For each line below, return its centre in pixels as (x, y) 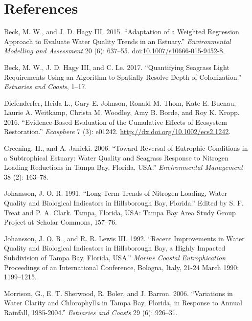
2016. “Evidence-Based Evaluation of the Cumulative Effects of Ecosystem (115, 122)
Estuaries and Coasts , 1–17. (46, 86)
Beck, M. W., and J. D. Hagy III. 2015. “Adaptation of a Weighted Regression (122, 32)
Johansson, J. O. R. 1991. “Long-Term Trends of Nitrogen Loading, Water (115, 193)
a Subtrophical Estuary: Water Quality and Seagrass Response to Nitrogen (116, 157)
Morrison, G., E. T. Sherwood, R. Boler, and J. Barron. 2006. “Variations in (118, 293)
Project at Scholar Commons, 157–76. (60, 222)
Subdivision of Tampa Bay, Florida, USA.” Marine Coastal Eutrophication (115, 257)
